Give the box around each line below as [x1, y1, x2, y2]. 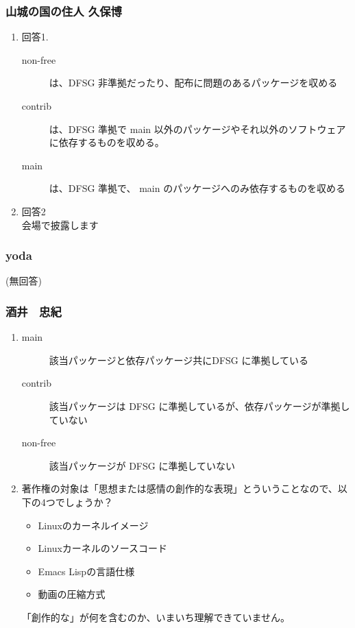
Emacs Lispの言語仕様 [38, 564, 135, 578]
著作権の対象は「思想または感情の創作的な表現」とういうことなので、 [21, 481, 338, 496]
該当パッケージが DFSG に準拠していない [49, 458, 236, 472]
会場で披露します [21, 217, 99, 232]
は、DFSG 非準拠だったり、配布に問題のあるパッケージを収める [49, 75, 338, 90]
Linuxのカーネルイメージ [38, 518, 149, 532]
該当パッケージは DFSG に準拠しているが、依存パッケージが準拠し [49, 398, 350, 413]
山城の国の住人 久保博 [5, 2, 122, 19]
